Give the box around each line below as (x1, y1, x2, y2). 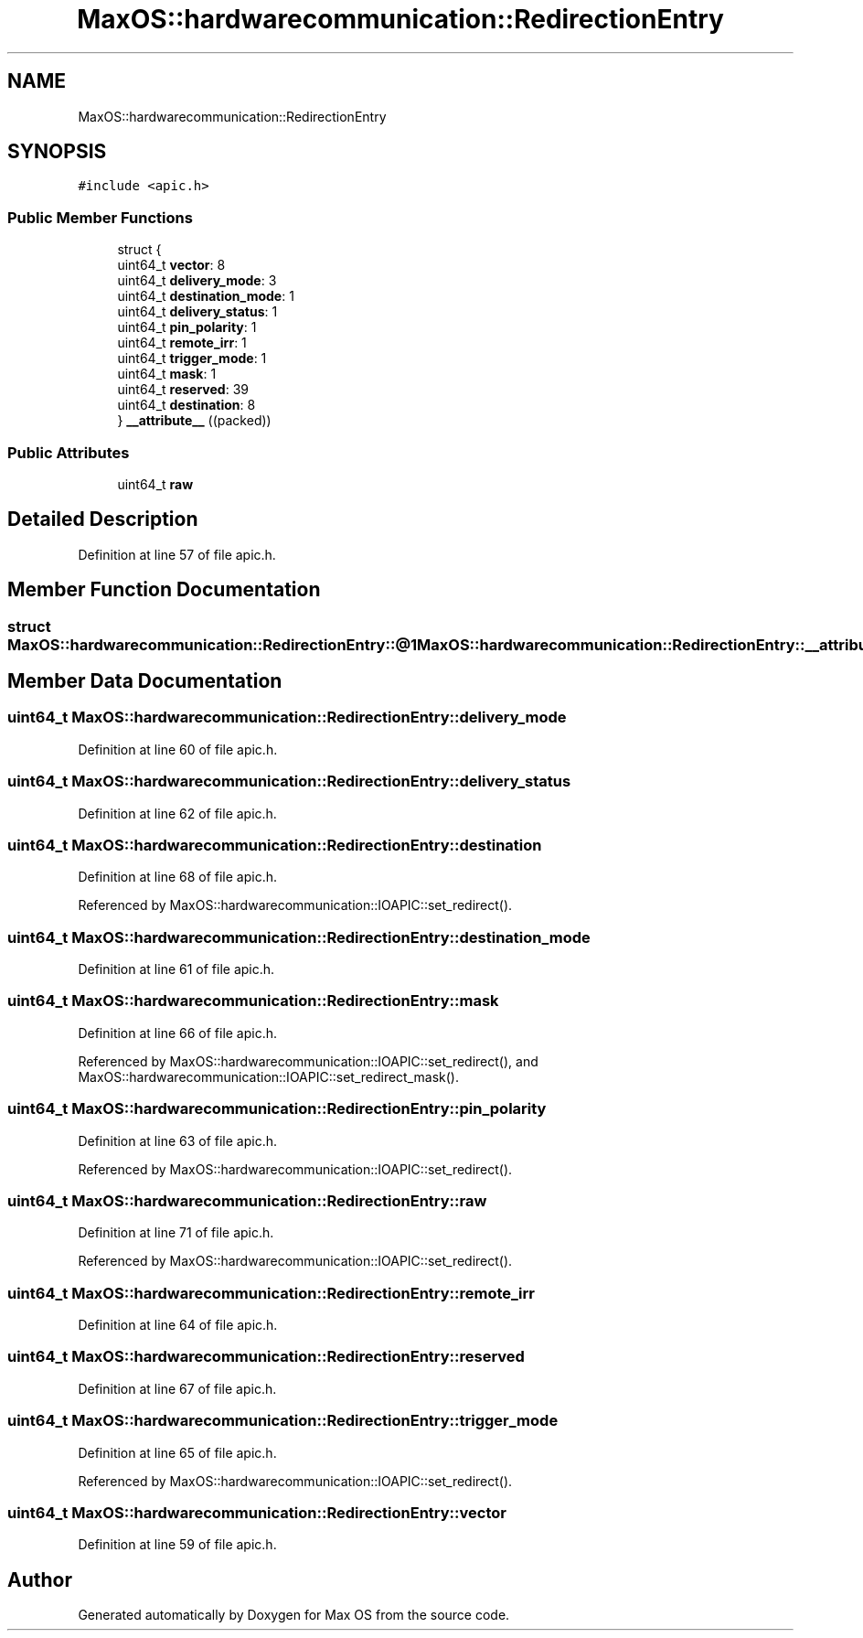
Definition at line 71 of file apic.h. (78, 1225, 274, 1241)
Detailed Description (7, 508, 198, 531)
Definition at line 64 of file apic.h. (78, 1317, 278, 1333)
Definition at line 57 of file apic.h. (78, 546, 276, 562)
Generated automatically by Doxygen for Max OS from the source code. (78, 1607, 510, 1623)
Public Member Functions (7, 208, 193, 227)
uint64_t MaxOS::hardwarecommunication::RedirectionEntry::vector (7, 1503, 506, 1522)
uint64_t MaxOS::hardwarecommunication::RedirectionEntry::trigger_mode (7, 1411, 559, 1430)
